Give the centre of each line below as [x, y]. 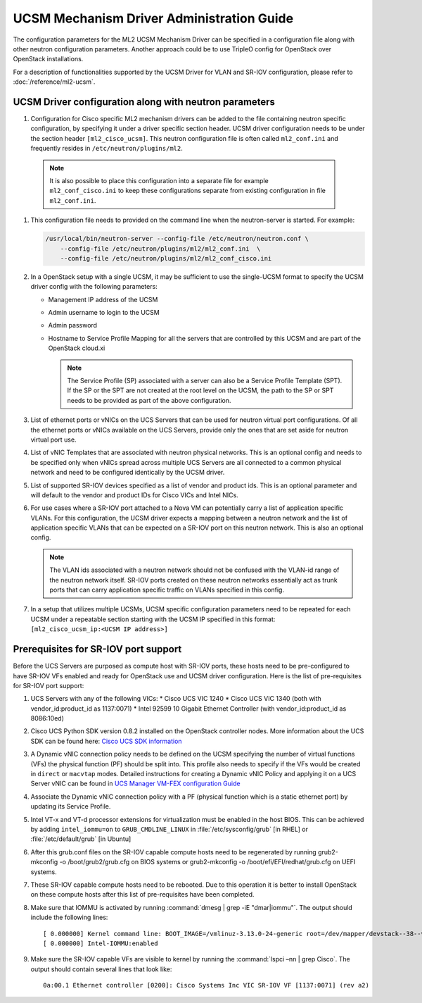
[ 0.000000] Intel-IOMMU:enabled [101, 943]
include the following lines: [69, 917]
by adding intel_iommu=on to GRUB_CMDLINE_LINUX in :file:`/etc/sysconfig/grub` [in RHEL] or [170, 829]
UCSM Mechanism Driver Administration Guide [153, 18]
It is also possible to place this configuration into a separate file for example [159, 180]
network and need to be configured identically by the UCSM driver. [128, 473]
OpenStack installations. [48, 59]
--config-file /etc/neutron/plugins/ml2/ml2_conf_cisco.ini [166, 258]
